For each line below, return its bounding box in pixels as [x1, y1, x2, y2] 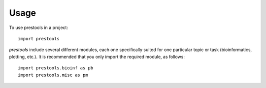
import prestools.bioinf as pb [18, 65, 94, 71]
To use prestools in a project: [9, 25, 68, 30]
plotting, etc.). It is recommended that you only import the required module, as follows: [9, 54, 185, 59]
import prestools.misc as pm [18, 72, 88, 78]
